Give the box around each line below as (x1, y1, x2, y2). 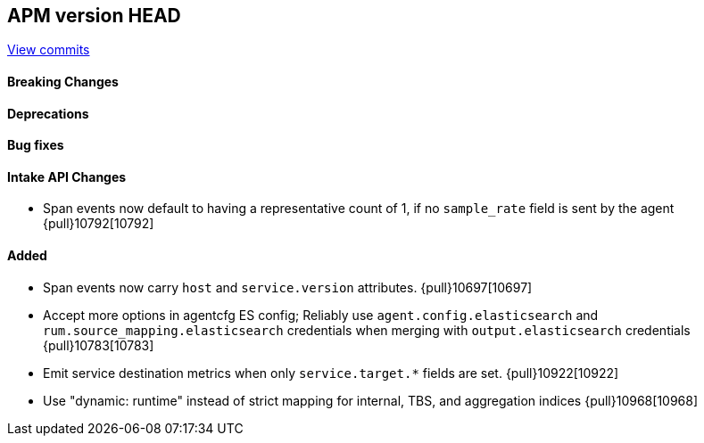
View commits (7, 42, 90, 58)
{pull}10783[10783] (43, 337, 154, 353)
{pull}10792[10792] (43, 216, 154, 232)
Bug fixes (7, 137, 64, 153)
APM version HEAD (7, 4, 181, 27)
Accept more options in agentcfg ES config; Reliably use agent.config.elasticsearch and (43, 307, 599, 323)
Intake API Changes (7, 168, 127, 185)
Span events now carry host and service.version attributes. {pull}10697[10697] (43, 279, 533, 295)
